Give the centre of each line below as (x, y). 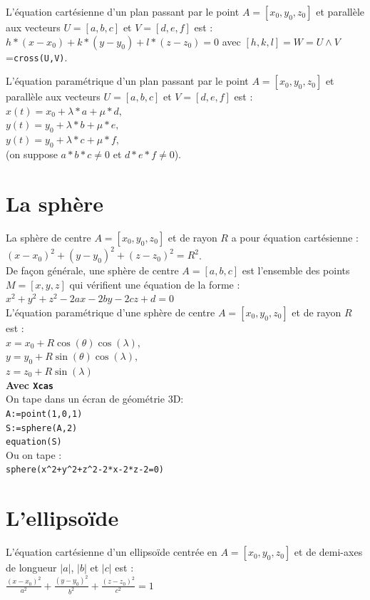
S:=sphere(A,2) (42, 428)
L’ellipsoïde (62, 518)
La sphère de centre (48, 237)
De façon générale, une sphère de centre (92, 270)
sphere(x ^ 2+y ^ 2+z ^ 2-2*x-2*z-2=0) (85, 470)
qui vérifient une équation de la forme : (155, 284)
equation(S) (34, 442)
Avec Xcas (30, 384)
